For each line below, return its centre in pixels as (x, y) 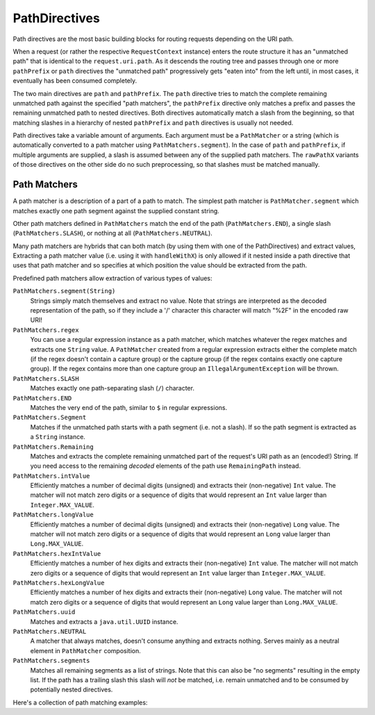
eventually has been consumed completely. (75, 81)
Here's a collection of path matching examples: (80, 702)
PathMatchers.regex (46, 330)
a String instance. (58, 437)
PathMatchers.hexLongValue (59, 583)
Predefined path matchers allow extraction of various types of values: (112, 278)
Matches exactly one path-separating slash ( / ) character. (112, 388)
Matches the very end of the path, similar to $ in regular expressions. (129, 407)
